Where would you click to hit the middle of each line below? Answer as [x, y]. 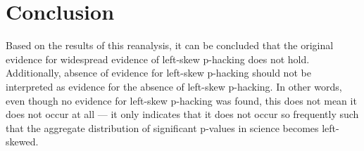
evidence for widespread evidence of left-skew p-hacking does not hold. [158, 59]
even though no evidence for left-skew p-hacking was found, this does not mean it [181, 100]
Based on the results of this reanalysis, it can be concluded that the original [170, 45]
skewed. [22, 142]
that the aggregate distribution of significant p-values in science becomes [162, 127]
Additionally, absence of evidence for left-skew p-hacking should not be [158, 73]
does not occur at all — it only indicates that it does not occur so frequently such [182, 114]
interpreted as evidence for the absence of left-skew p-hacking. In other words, [174, 86]
